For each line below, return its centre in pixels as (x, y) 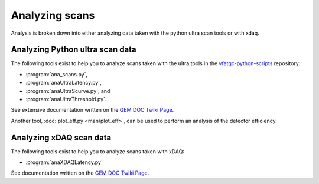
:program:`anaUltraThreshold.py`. (66, 99)
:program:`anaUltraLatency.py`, (64, 83)
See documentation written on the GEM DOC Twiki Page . (80, 173)
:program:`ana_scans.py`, (57, 74)
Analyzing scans (53, 15)
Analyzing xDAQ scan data (61, 137)
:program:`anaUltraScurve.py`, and (68, 91)
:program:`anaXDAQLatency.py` (64, 162)
